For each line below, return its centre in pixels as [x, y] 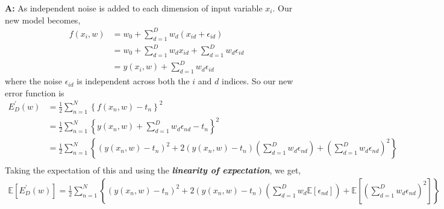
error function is [35, 92]
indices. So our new [257, 81]
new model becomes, [43, 20]
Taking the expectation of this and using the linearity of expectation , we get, [153, 170]
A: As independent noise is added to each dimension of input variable [134, 8]
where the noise [33, 81]
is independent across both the [133, 81]
